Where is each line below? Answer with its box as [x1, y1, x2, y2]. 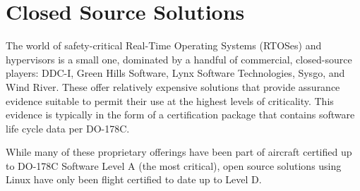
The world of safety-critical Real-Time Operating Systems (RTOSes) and [6, 38, 322, 53]
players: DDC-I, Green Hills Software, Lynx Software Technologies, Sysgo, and [6, 66, 345, 80]
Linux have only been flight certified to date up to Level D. [6, 172, 262, 187]
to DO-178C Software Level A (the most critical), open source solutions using [6, 158, 342, 173]
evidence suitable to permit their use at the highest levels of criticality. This [6, 93, 334, 108]
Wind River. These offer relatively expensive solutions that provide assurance [6, 79, 340, 94]
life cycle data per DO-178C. [6, 121, 130, 135]
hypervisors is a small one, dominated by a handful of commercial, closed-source [6, 51, 352, 66]
